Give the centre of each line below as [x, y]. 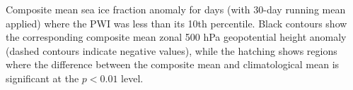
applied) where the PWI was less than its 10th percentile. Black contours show [176, 23]
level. [132, 78]
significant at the [42, 78]
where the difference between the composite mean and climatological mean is [173, 64]
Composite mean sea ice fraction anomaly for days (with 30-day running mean [176, 9]
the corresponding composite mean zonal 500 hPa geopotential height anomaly [176, 37]
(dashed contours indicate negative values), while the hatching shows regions [172, 50]
